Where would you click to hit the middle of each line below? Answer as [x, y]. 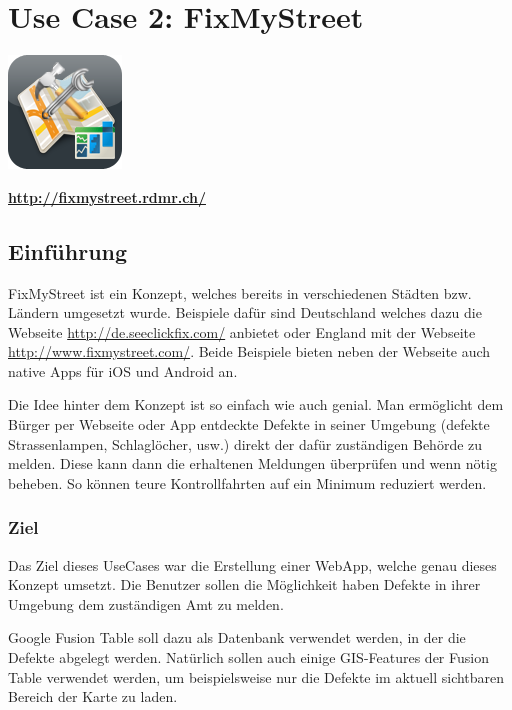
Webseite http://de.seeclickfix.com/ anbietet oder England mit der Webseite [242, 331]
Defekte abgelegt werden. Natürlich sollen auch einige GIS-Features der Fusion [248, 657]
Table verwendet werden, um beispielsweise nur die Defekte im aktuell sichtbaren [256, 676]
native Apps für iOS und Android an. [123, 370]
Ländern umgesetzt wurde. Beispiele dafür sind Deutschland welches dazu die [245, 312]
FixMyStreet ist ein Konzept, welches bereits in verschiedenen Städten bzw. [240, 292]
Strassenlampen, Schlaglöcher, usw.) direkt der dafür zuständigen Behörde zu [245, 443]
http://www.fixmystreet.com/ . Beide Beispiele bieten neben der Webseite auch [249, 351]
